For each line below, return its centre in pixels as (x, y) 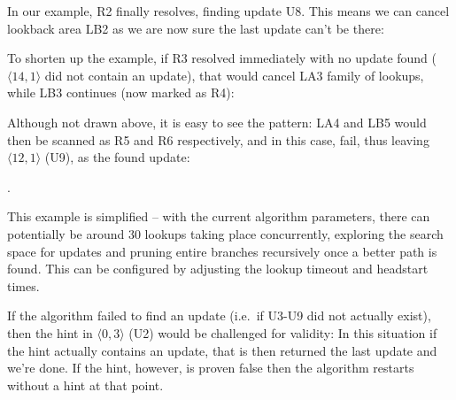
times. (23, 285)
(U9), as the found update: (117, 157)
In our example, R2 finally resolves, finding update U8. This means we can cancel (228, 11)
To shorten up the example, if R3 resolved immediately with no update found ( (222, 58)
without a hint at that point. (85, 385)
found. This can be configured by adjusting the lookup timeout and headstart (218, 269)
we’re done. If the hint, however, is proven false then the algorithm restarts (211, 368)
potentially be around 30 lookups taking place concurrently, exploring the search (225, 233)
